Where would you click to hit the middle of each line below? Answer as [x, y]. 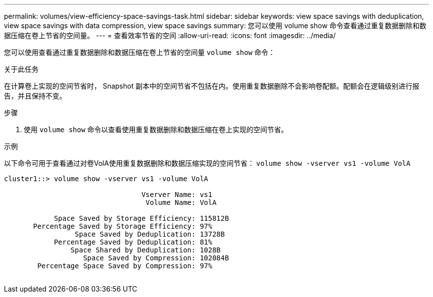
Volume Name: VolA [181, 202]
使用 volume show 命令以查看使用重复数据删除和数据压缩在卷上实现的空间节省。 [156, 129]
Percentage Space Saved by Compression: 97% [125, 266]
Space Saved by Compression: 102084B [156, 258]
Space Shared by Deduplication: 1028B [146, 250]
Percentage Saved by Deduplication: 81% [133, 242]
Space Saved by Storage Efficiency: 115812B [142, 218]
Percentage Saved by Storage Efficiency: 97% [123, 226]
